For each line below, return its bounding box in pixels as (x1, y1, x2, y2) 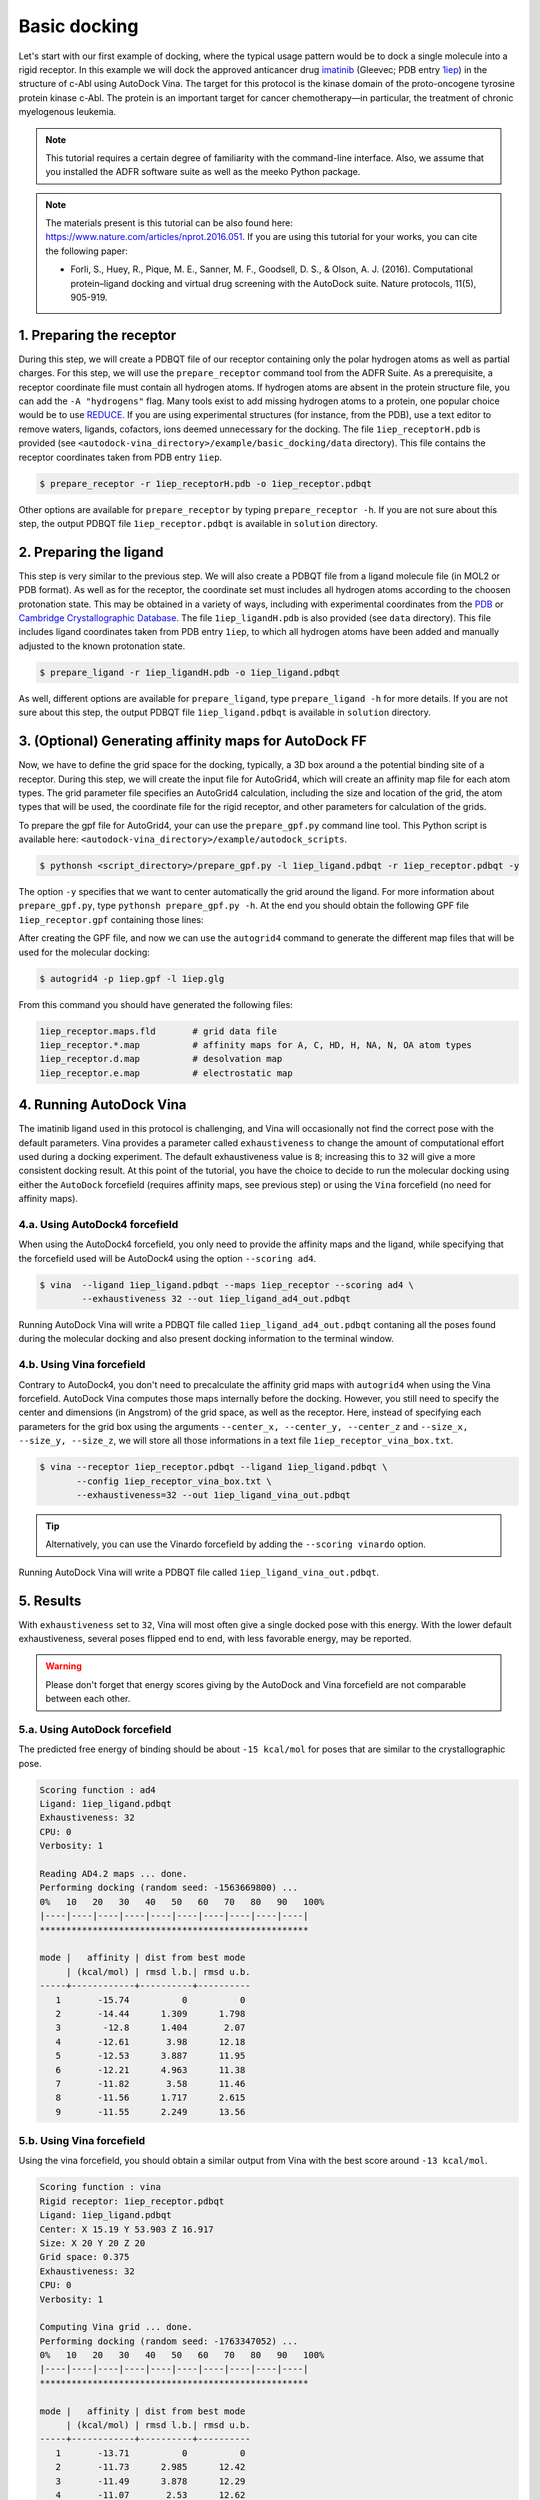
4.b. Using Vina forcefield (18, 1358, 146, 1372)
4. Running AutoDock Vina (18, 1096, 187, 1114)
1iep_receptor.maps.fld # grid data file (39, 1025, 277, 1037)
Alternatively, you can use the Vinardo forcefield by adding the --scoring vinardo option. (45, 1538, 427, 1550)
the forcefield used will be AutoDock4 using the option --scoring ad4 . (18, 1252, 317, 1264)
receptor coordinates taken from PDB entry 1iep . (18, 451, 223, 463)
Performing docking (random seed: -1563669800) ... (39, 1882, 299, 1894)
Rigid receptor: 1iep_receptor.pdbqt (39, 2195, 225, 2207)
